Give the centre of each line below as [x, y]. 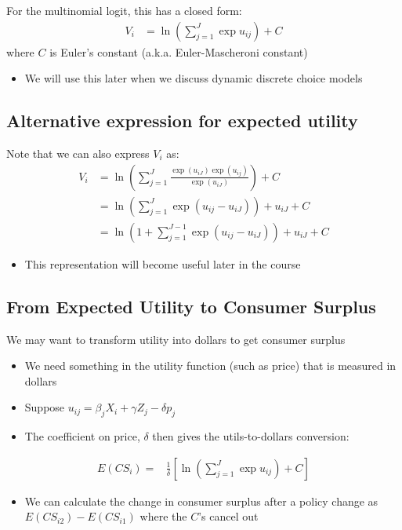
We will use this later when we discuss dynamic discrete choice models [194, 78]
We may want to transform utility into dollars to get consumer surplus [176, 339]
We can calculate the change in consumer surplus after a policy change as [201, 501]
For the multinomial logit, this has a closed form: [124, 10]
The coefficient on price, [82, 436]
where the [163, 516]
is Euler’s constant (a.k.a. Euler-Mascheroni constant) [179, 51]
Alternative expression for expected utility [182, 121]
